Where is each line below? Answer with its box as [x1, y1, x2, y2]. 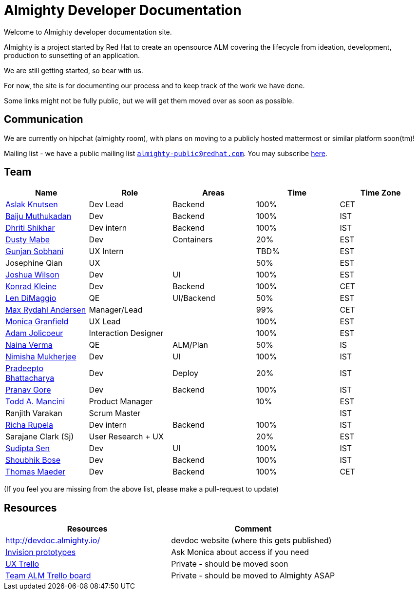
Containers [172, 235, 213, 245]
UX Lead [89, 317, 121, 327]
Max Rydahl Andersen [5, 305, 86, 315]
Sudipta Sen [5, 443, 50, 454]
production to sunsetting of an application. [4, 51, 140, 59]
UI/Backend [172, 293, 215, 303]
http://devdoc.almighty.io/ [5, 535, 100, 546]
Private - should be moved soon [171, 559, 288, 569]
